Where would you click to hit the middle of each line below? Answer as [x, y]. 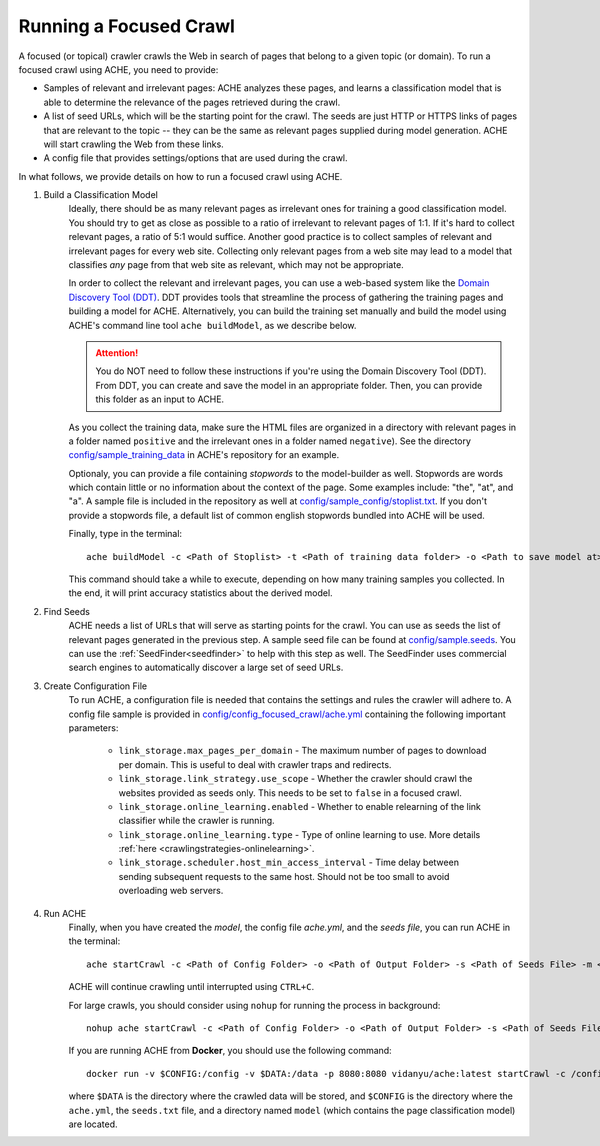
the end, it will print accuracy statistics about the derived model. [201, 593]
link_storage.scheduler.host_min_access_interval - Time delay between [289, 862]
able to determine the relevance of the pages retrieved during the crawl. [192, 102]
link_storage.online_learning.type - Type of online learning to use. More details [299, 834]
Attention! [117, 352]
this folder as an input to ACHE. [160, 399]
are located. [93, 1124]
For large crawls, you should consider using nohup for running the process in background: [254, 1005]
